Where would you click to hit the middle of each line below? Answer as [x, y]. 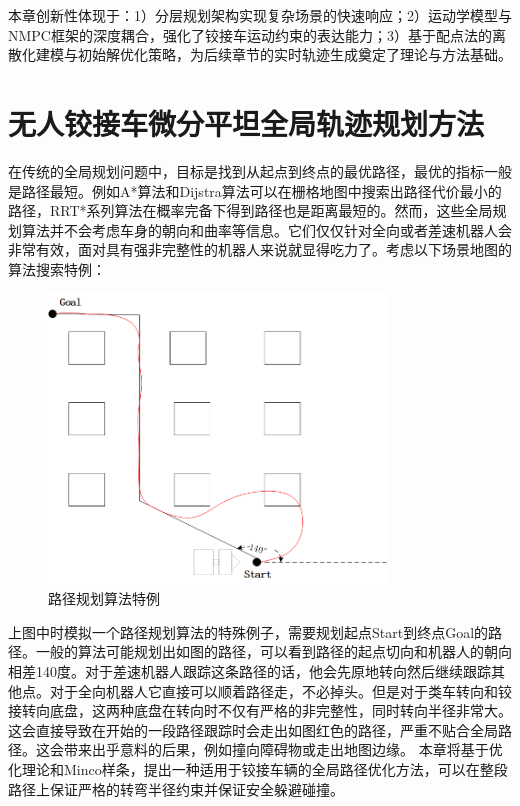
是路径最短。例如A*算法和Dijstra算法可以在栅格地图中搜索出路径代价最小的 [255, 190]
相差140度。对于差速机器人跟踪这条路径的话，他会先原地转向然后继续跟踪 [249, 671]
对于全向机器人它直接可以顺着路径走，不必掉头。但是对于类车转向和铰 [280, 690]
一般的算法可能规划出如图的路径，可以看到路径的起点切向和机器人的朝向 [273, 651]
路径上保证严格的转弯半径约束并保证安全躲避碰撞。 [176, 788]
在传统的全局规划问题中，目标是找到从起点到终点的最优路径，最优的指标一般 [260, 170]
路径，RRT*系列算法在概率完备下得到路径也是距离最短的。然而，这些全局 [250, 210]
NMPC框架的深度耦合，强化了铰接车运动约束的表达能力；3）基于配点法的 [250, 34]
